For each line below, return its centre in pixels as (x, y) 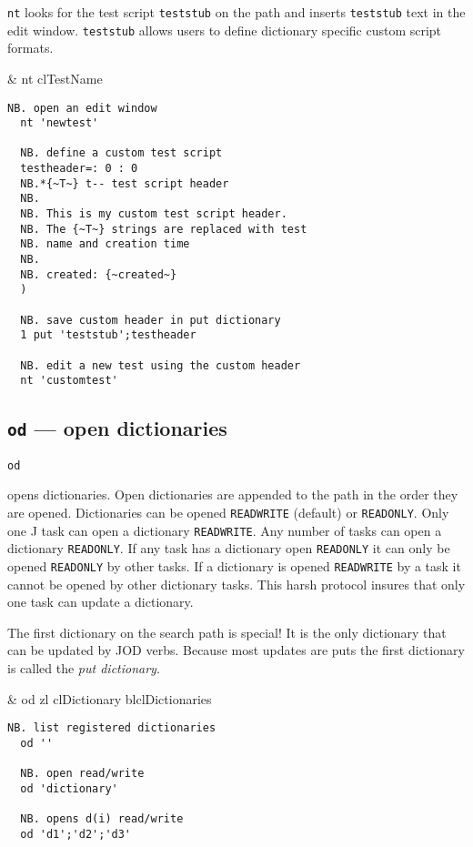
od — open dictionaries (117, 428)
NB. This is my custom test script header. (154, 214)
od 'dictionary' (69, 788)
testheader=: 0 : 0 (79, 169)
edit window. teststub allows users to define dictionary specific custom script (225, 30)
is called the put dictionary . (84, 668)
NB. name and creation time (105, 244)
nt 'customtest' (69, 381)
